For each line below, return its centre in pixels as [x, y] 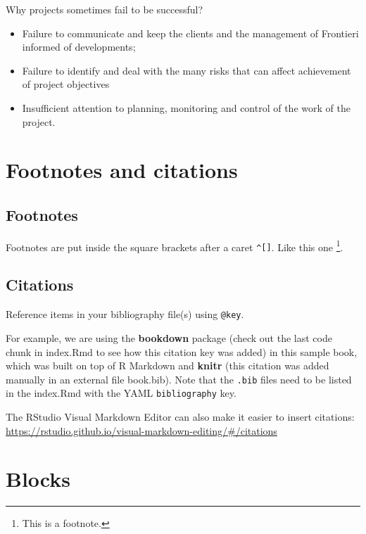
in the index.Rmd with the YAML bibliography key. [121, 393]
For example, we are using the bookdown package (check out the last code [169, 337]
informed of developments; [79, 47]
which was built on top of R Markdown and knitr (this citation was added [168, 365]
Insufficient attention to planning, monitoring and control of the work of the [186, 107]
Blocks [38, 479]
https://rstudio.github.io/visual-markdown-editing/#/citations [141, 430]
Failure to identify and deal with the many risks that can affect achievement [187, 70]
